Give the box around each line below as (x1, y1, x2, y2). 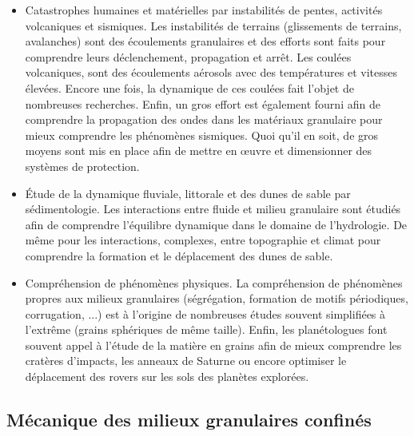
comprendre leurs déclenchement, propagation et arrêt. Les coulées (25, 48, 352, 65)
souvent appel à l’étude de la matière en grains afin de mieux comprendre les (25, 336, 402, 353)
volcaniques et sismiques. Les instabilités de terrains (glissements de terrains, (25, 17, 402, 34)
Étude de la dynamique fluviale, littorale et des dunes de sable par (25, 184, 351, 201)
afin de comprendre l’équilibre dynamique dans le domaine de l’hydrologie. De (25, 216, 408, 232)
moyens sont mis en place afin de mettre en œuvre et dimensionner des (25, 142, 372, 159)
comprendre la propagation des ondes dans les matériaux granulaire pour (25, 111, 383, 128)
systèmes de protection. (25, 157, 140, 174)
